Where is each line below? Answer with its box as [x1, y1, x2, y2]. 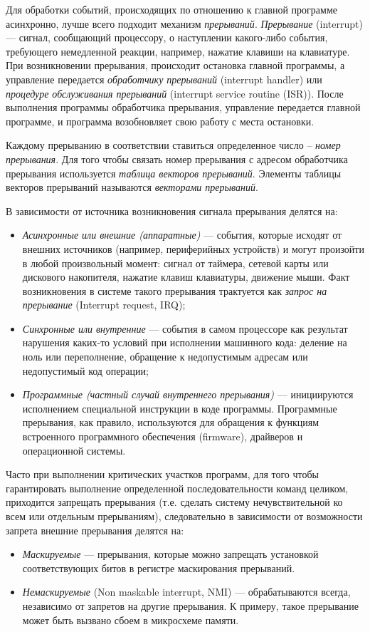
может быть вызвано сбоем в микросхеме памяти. [22, 612, 239, 627]
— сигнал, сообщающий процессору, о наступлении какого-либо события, [6, 30, 328, 45]
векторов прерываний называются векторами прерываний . [6, 180, 258, 195]
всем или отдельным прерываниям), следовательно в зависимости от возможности [6, 509, 363, 523]
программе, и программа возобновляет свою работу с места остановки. [6, 113, 314, 128]
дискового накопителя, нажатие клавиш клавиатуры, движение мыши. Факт [22, 269, 350, 284]
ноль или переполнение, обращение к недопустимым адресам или [22, 349, 308, 364]
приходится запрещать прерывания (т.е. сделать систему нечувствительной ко [6, 494, 343, 509]
